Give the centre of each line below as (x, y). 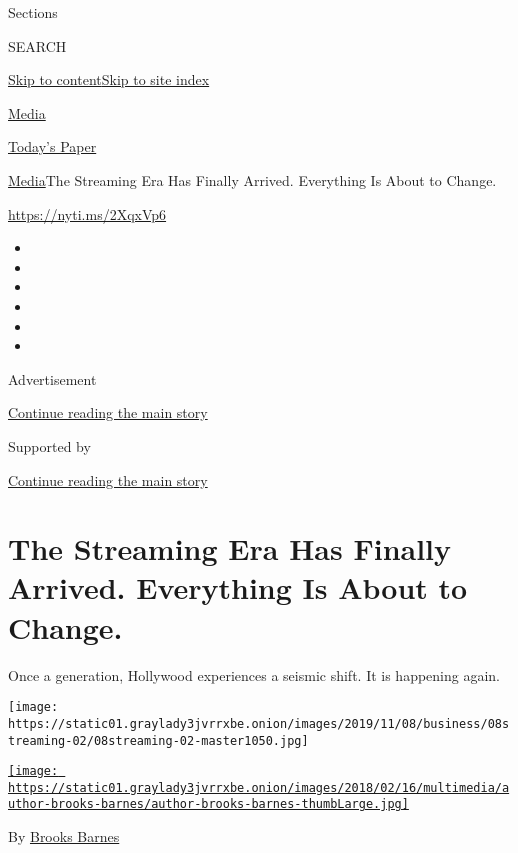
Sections (33, 12)
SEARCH (37, 45)
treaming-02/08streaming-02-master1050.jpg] (158, 740)
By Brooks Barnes (64, 836)
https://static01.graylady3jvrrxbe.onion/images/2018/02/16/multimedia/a (259, 787)
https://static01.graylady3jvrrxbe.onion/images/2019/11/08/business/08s (259, 723)
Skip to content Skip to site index (109, 79)
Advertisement (52, 378)
